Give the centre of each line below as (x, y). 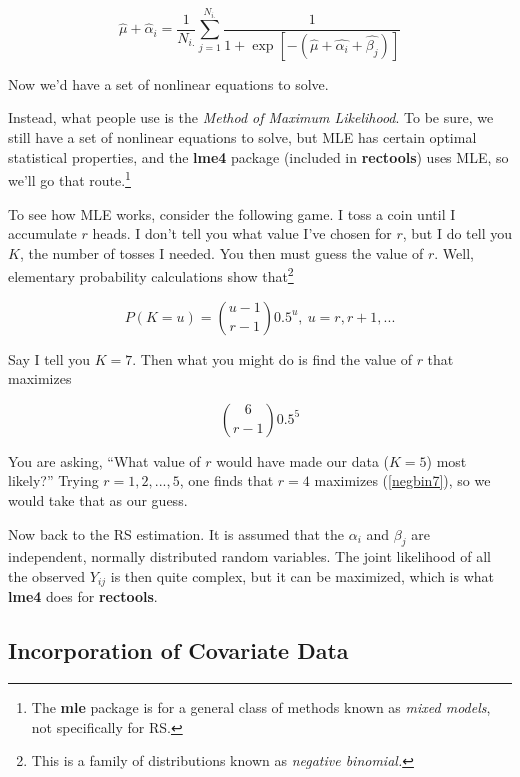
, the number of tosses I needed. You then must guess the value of (221, 252)
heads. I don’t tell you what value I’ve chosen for (242, 233)
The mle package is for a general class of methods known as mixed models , (261, 707)
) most (446, 460)
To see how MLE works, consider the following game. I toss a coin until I (232, 213)
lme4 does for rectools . (83, 596)
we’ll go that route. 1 (69, 178)
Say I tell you (49, 358)
